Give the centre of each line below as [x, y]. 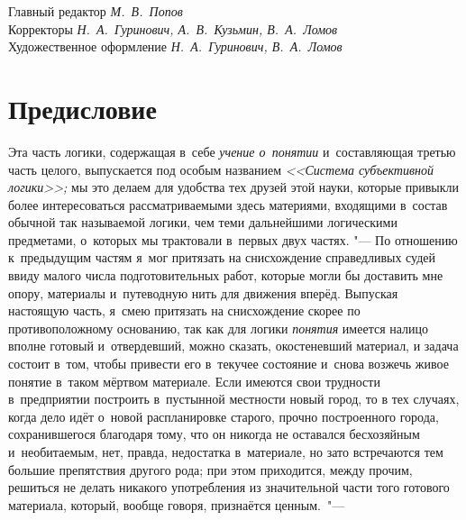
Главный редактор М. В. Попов [96, 11]
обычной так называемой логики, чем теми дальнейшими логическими [203, 222]
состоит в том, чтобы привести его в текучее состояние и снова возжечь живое [228, 364]
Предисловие [82, 108]
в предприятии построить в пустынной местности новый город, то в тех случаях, [234, 399]
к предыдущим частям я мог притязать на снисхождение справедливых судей [222, 257]
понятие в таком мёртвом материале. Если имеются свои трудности [194, 381]
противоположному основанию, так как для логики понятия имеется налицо [219, 328]
